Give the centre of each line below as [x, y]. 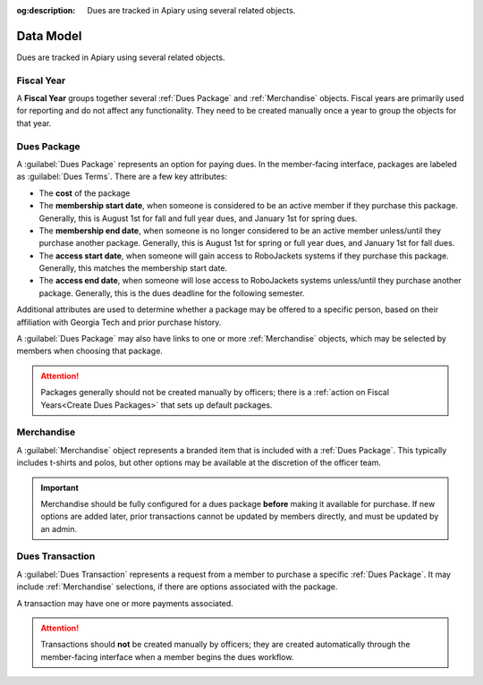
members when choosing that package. [89, 351]
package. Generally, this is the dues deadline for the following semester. [172, 293]
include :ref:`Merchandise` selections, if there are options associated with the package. [177, 587]
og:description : [46, 10]
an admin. [59, 529]
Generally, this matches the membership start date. [133, 268]
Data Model [49, 36]
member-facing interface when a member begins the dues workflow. [167, 656]
